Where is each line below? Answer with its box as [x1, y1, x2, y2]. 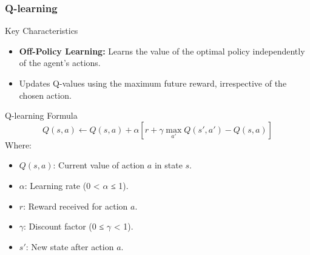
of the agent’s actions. [19, 56, 101, 69]
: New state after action [25, 240, 114, 253]
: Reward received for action [23, 199, 128, 212]
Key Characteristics [5, 24, 78, 37]
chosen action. [19, 88, 72, 101]
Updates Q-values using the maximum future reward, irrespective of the [19, 77, 287, 89]
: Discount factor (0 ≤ [24, 220, 104, 233]
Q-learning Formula [5, 109, 78, 122]
